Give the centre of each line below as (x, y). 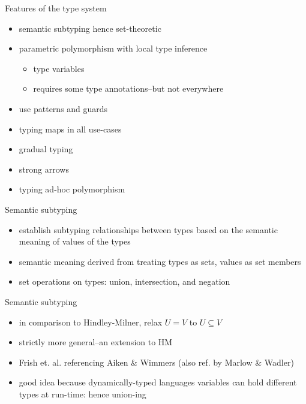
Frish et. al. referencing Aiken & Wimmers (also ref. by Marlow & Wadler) (156, 362)
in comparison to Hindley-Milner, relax (91, 322)
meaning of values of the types (75, 241)
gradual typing (46, 149)
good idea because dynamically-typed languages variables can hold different (158, 382)
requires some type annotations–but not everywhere (128, 88)
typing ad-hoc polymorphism (72, 189)
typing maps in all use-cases (70, 129)
